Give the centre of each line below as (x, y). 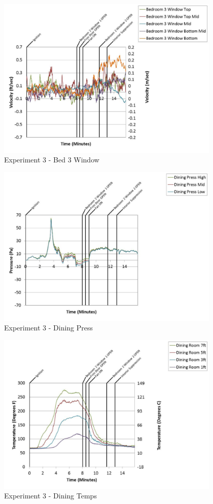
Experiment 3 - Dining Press (49, 328)
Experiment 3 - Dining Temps (50, 496)
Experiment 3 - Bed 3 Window (52, 160)
